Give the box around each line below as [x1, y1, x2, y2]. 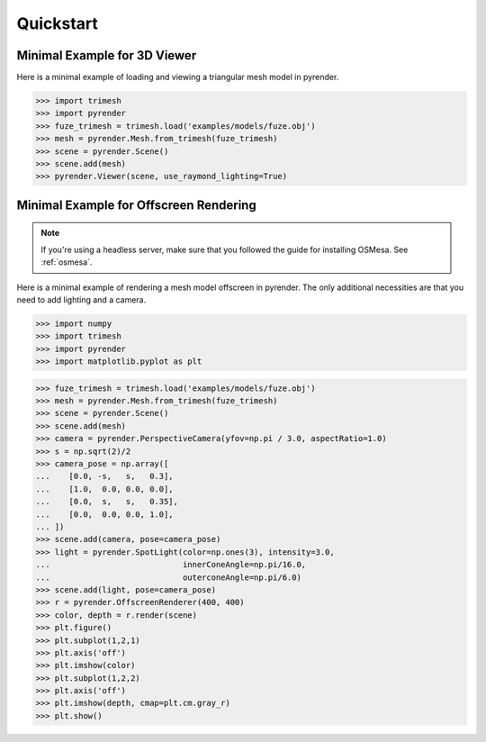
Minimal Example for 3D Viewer [16, 48, 197, 63]
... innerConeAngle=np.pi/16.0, [35, 559, 307, 570]
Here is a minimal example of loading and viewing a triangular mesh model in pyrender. [16, 72, 339, 83]
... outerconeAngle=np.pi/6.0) [35, 572, 301, 583]
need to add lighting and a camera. [16, 294, 147, 305]
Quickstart [16, 14, 99, 33]
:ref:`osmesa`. [40, 257, 93, 267]
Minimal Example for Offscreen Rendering [16, 197, 256, 213]
